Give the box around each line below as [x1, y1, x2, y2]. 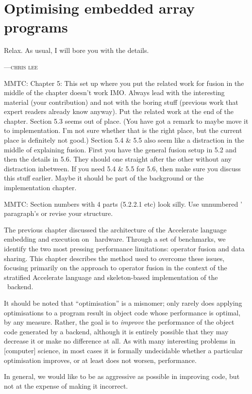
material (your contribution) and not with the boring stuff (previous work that [4, 97, 238, 107]
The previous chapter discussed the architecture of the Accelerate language [4, 224, 227, 234]
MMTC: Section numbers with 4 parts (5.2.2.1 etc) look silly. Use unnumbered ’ [4, 198, 242, 209]
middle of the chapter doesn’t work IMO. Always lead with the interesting [4, 87, 225, 98]
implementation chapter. [4, 182, 77, 193]
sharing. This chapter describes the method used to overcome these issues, [4, 253, 225, 263]
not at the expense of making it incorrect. [4, 380, 128, 391]
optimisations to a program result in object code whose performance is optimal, [4, 307, 241, 317]
